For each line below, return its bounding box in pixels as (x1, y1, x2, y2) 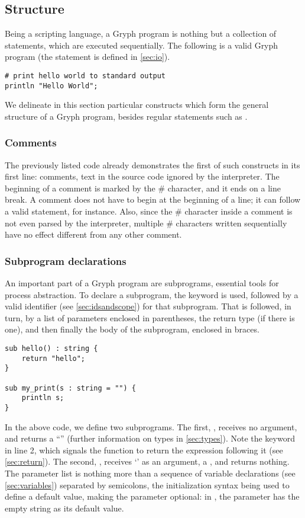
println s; (21, 394, 64, 402)
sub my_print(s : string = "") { (5, 383, 136, 392)
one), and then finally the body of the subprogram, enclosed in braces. (5, 323, 259, 335)
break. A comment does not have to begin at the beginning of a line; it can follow (5, 193, 301, 206)
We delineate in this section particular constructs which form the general (5, 98, 269, 111)
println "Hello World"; (5, 81, 98, 90)
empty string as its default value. (5, 501, 124, 514)
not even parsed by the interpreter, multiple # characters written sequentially (5, 216, 287, 229)
